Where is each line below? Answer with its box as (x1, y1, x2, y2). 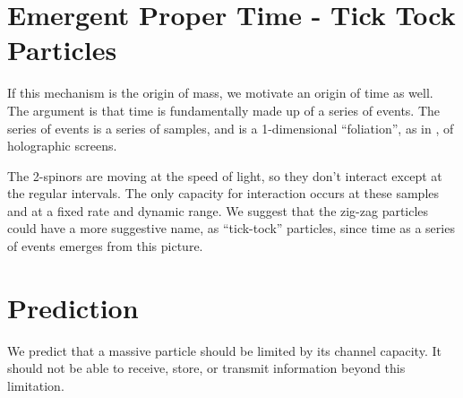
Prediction (7, 289, 139, 325)
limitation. (7, 376, 64, 394)
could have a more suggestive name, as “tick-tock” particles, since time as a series (7, 219, 455, 238)
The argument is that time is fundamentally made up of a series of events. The (7, 100, 441, 119)
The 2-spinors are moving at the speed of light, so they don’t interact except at (7, 166, 442, 185)
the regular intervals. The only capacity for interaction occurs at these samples (7, 184, 440, 203)
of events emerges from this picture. (7, 237, 203, 255)
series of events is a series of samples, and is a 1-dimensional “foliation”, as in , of (7, 118, 454, 137)
